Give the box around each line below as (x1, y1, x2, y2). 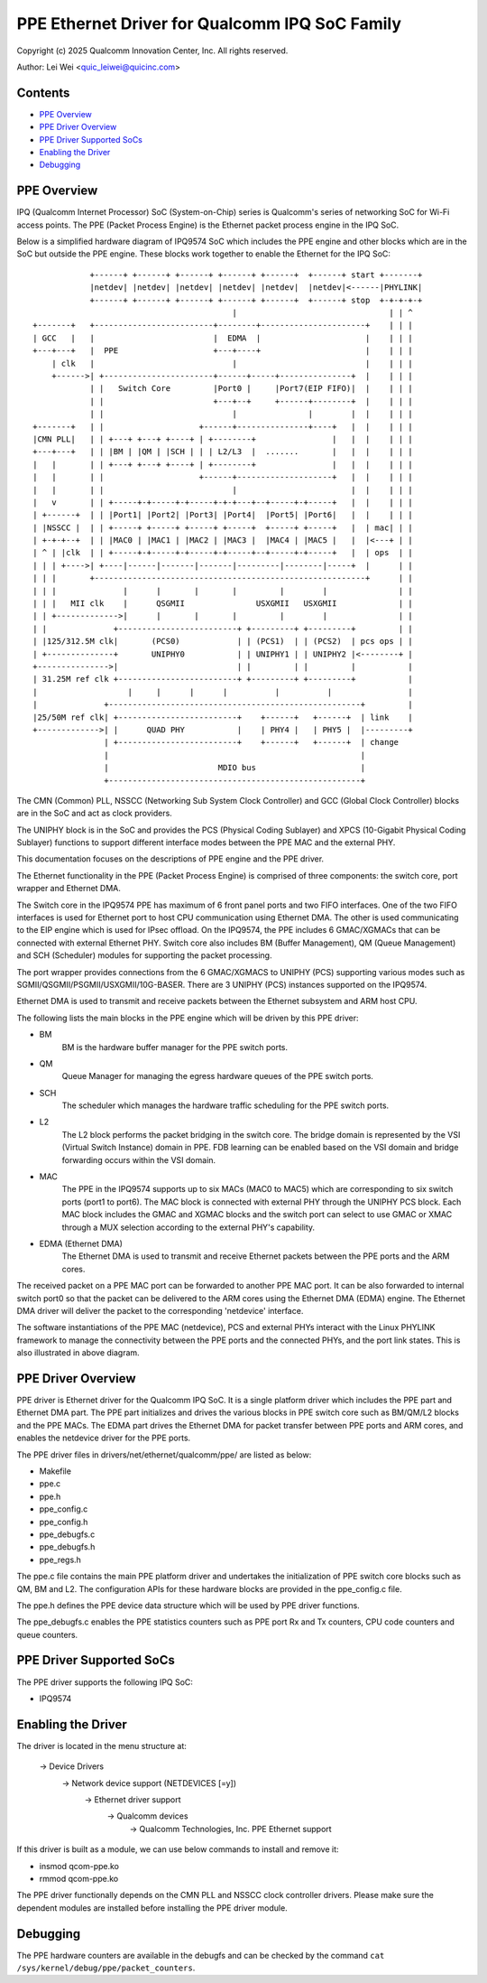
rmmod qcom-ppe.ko (39, 1874, 119, 1884)
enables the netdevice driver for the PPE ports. (16, 1432, 191, 1444)
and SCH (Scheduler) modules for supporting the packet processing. (16, 950, 272, 961)
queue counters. (16, 1629, 78, 1640)
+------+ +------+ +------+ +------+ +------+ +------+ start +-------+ (89, 269, 423, 280)
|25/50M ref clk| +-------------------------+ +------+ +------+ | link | (32, 712, 414, 722)
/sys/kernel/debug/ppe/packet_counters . (16, 1962, 196, 1973)
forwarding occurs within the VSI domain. (61, 1154, 216, 1165)
